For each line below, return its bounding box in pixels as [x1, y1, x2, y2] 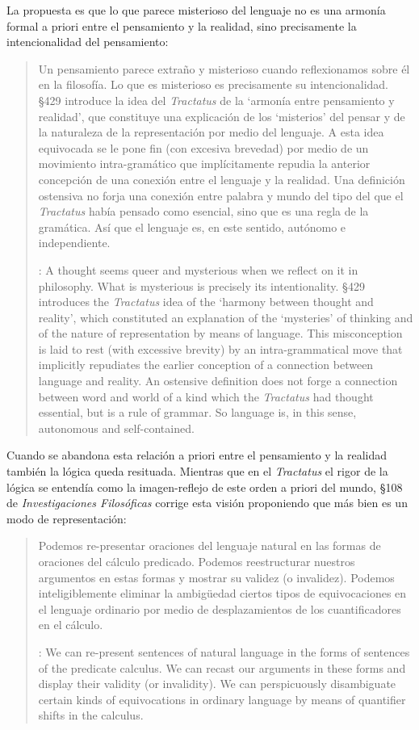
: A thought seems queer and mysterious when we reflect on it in [38, 261, 358, 278]
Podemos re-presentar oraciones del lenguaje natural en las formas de [38, 537, 381, 554]
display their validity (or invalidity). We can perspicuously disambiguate [38, 675, 396, 692]
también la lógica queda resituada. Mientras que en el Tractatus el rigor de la [6, 463, 388, 480]
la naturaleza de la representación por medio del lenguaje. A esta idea [38, 124, 384, 141]
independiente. [38, 234, 111, 251]
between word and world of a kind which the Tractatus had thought [38, 388, 374, 405]
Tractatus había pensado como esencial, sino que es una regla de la [38, 203, 369, 220]
